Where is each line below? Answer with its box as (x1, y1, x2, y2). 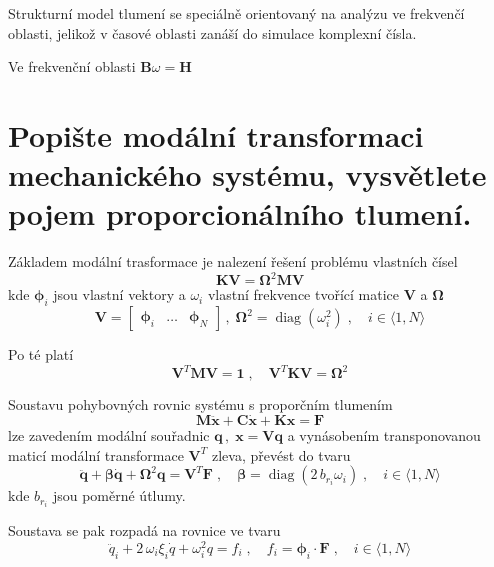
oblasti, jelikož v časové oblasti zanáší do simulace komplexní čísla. (8, 22, 417, 43)
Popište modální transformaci (8, 114, 424, 155)
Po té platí (8, 344, 74, 365)
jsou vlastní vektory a (53, 284, 186, 305)
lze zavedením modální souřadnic (8, 425, 210, 446)
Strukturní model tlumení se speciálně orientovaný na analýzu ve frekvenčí (8, 3, 465, 23)
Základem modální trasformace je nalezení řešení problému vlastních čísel (8, 251, 458, 272)
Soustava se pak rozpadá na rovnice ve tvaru (8, 520, 281, 541)
